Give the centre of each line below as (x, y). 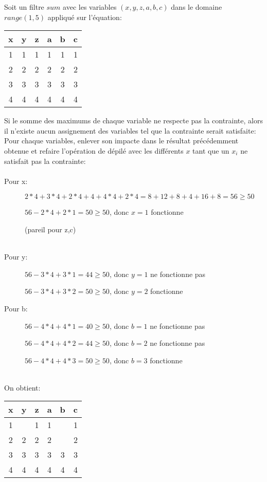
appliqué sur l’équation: (85, 17)
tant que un (211, 150)
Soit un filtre (24, 7)
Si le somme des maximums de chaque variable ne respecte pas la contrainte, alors (133, 120)
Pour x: (16, 181)
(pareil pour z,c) (50, 229)
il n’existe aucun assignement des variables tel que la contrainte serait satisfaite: (130, 130)
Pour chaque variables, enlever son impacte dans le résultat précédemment (121, 141)
